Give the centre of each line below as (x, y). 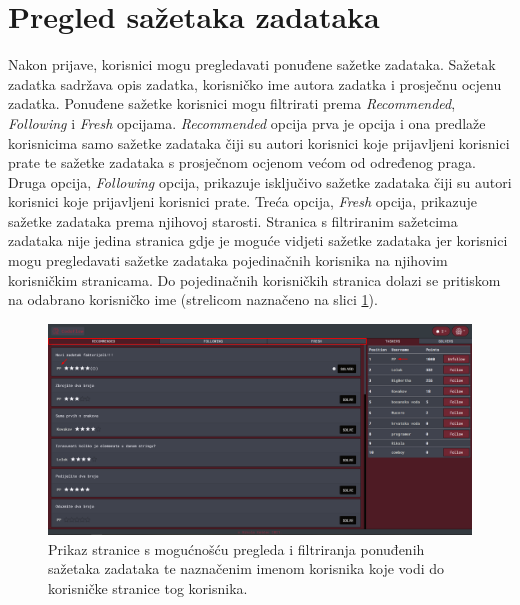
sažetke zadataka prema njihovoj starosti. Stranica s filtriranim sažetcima (233, 220)
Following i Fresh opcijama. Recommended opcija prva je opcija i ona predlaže (247, 122)
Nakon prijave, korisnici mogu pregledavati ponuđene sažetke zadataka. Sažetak (252, 64)
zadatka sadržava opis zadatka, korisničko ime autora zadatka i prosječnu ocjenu (255, 83)
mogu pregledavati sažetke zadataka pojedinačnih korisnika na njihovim (228, 260)
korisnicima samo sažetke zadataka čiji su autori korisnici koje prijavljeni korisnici (259, 142)
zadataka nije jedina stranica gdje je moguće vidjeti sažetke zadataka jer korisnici (258, 240)
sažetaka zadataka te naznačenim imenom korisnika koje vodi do (246, 568)
